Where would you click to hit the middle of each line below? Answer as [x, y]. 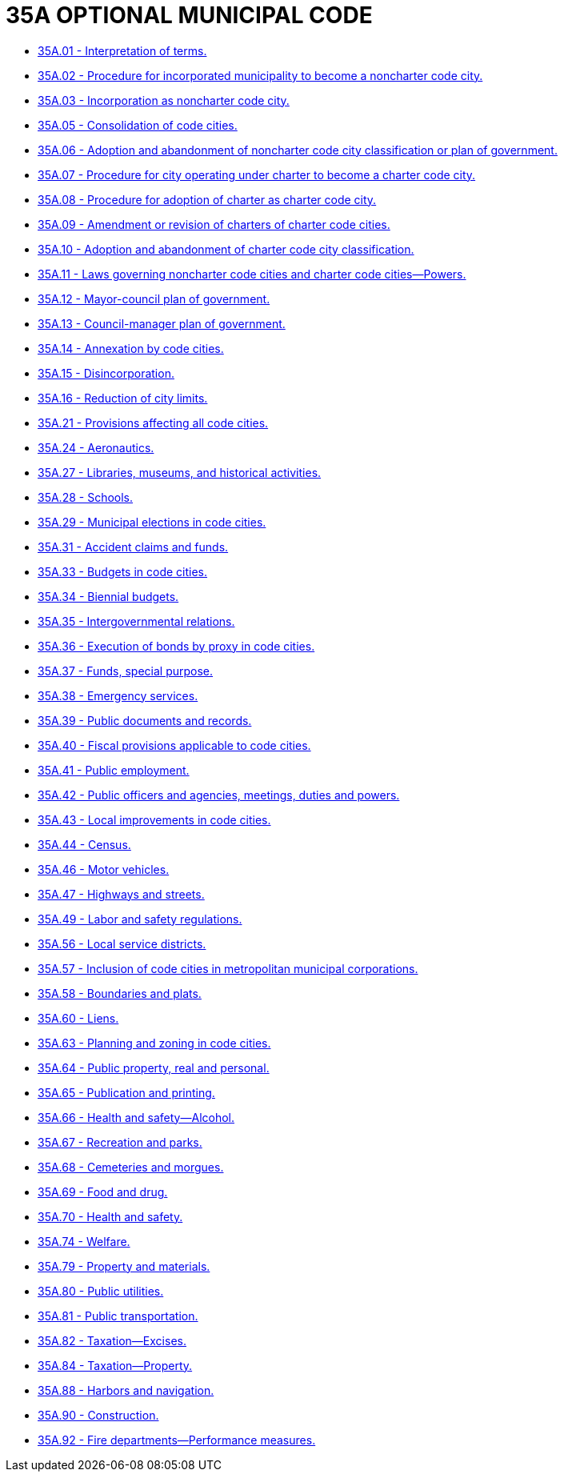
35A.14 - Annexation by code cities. [131, 348]
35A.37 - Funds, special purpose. [126, 671]
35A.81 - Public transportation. [118, 1316]
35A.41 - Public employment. [114, 770]
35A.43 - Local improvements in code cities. [154, 819]
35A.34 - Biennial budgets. [108, 596]
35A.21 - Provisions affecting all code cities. [153, 423]
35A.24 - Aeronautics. [96, 447]
